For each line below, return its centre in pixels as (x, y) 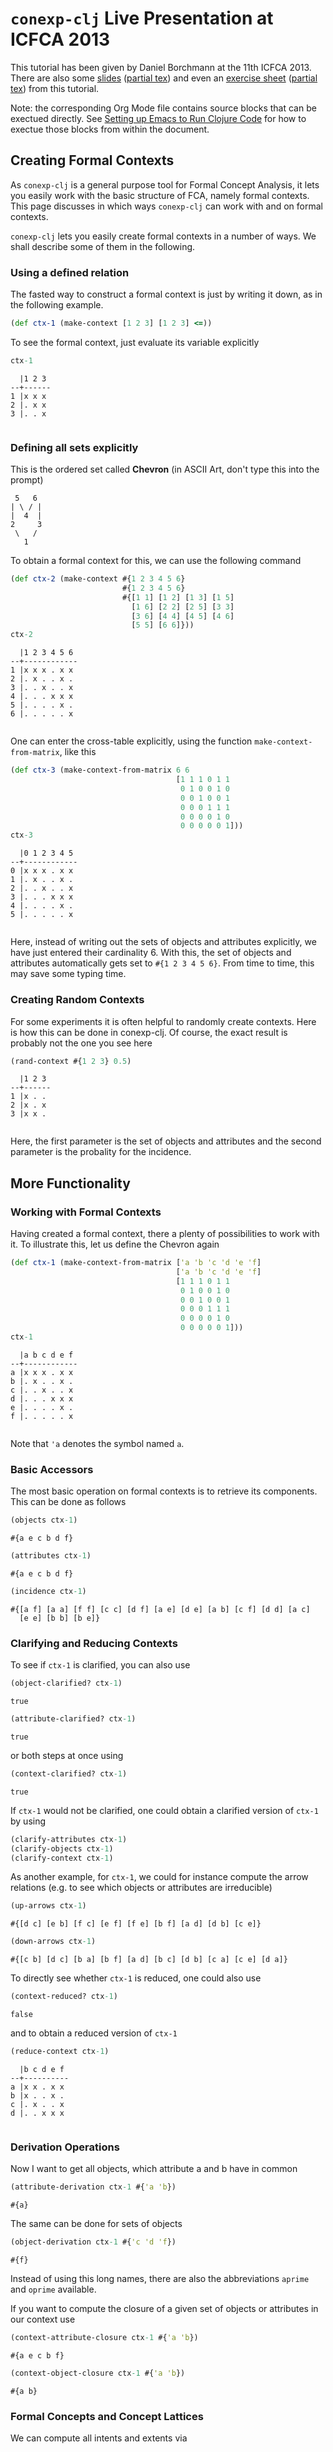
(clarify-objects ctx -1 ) (62, 1848)
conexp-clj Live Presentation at (142, 18)
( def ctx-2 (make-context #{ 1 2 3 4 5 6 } (98, 579)
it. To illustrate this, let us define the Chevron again (115, 1244)
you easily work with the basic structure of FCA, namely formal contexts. (160, 195)
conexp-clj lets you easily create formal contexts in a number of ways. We (163, 236)
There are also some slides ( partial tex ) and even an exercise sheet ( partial (164, 78)
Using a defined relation (70, 272)
